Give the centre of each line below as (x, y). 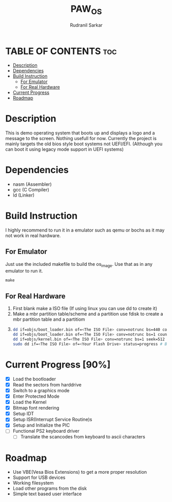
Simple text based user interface (47, 494)
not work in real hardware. (33, 236)
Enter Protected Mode (36, 396)
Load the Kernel (30, 402)
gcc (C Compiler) (31, 190)
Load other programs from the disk (50, 489)
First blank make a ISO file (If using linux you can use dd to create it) (85, 308)
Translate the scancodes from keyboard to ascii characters (83, 437)
